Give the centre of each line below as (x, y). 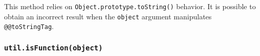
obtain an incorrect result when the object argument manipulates (108, 16)
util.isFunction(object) (53, 48)
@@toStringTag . (29, 26)
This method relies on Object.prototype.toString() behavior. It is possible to (130, 6)
